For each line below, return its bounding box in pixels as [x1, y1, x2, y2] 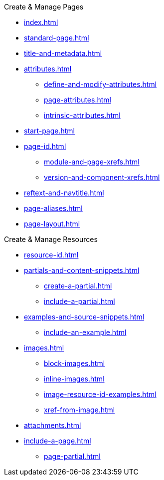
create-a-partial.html [44, 281, 112, 290]
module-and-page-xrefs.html [44, 157, 140, 166]
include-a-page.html [24, 436, 91, 445]
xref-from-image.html [44, 405, 115, 414]
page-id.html [24, 142, 66, 150]
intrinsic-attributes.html [44, 111, 121, 119]
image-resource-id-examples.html [44, 390, 157, 398]
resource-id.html [24, 250, 79, 259]
